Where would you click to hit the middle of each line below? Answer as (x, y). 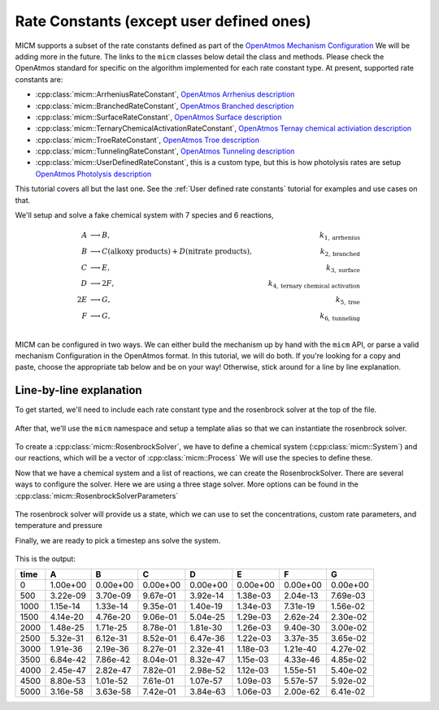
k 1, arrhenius (340, 236)
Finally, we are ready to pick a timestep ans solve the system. (118, 540)
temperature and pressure (59, 526)
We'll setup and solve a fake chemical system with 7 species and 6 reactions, (144, 215)
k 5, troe (348, 301)
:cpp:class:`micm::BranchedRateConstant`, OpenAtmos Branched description (165, 106)
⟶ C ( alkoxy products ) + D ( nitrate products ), (171, 251)
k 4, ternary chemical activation (314, 284)
